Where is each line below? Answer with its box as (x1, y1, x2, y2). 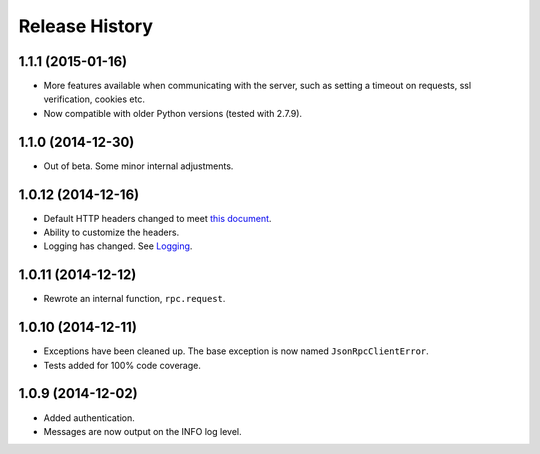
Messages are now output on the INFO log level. (43, 425, 242, 437)
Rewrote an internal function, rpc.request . (43, 293, 226, 305)
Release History (18, 15, 154, 37)
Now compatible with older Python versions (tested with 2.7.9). (43, 107, 303, 119)
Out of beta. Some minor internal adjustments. (43, 160, 234, 172)
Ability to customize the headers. (43, 226, 180, 239)
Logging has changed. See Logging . (43, 240, 193, 252)
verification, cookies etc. (43, 93, 145, 105)
